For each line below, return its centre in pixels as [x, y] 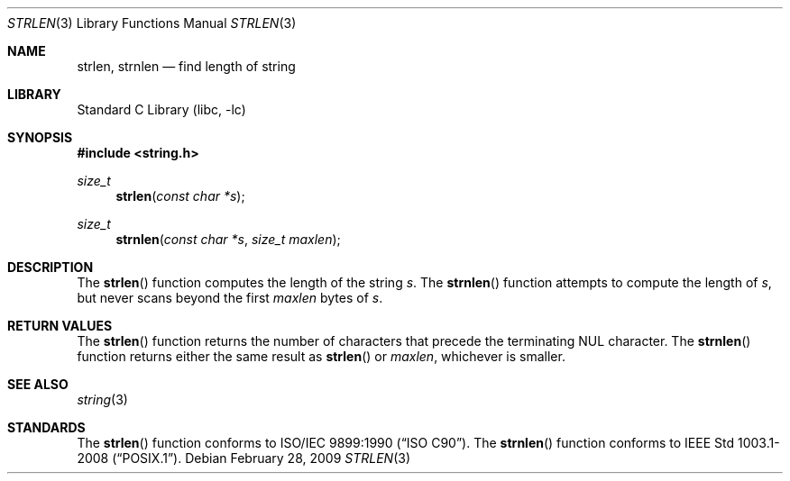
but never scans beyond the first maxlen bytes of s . [230, 298]
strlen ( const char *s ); [180, 196]
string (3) [102, 399]
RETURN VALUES [60, 326]
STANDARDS [46, 427]
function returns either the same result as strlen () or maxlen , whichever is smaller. [321, 356]
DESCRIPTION [51, 267]
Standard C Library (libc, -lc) [161, 109]
